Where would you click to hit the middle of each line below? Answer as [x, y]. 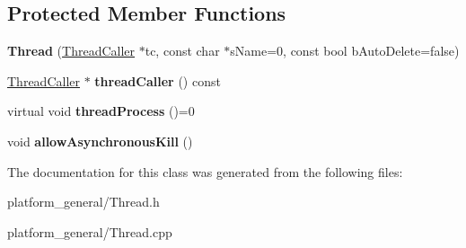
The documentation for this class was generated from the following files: [205, 171]
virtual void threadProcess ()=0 [101, 111]
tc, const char [182, 51]
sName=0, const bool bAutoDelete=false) [345, 51]
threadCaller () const [158, 80]
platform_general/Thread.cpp [90, 231]
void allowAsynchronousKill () [100, 141]
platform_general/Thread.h [84, 202]
